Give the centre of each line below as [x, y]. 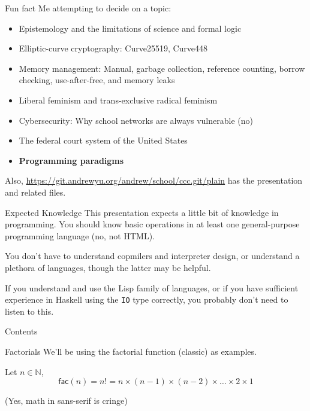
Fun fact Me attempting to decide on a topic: [88, 8]
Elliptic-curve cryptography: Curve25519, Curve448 [113, 48]
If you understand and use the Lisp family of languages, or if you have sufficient [152, 287]
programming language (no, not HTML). [80, 235]
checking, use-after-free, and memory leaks [97, 80]
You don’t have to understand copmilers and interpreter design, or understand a [152, 256]
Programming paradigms [71, 160]
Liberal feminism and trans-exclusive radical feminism [118, 100]
